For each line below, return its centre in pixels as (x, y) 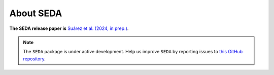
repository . (34, 59)
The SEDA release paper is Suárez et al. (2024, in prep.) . (69, 28)
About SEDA (36, 13)
